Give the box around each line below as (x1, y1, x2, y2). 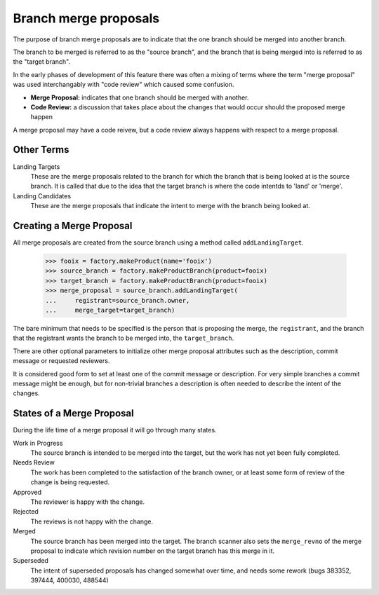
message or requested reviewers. (13, 357, 110, 365)
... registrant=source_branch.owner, (45, 296, 190, 304)
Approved (13, 488, 42, 496)
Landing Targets (13, 162, 60, 171)
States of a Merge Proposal (13, 407, 134, 420)
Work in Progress (13, 439, 63, 447)
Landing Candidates (13, 191, 72, 200)
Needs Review (13, 458, 55, 467)
